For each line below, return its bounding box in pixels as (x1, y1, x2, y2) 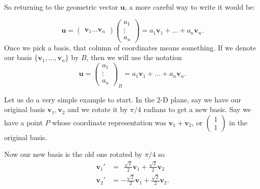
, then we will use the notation (86, 52, 182, 63)
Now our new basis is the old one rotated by (4, 149, 142, 159)
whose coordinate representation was (52, 117, 167, 127)
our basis (4, 52, 32, 63)
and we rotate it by (67, 104, 128, 115)
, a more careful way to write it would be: (124, 2, 255, 12)
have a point (4, 117, 43, 127)
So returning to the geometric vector (4, 2, 118, 12)
